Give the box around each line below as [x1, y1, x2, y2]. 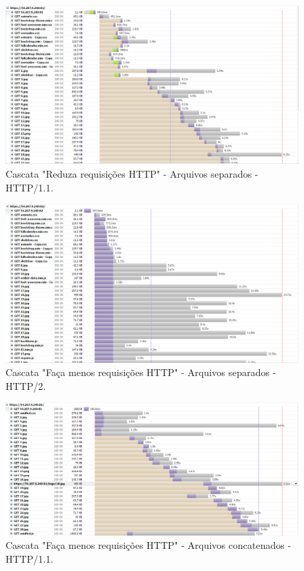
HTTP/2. [6, 378, 46, 393]
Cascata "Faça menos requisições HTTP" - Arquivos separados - [6, 365, 276, 380]
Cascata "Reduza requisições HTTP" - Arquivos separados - [6, 166, 258, 180]
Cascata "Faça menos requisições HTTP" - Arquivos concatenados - [6, 538, 292, 552]
